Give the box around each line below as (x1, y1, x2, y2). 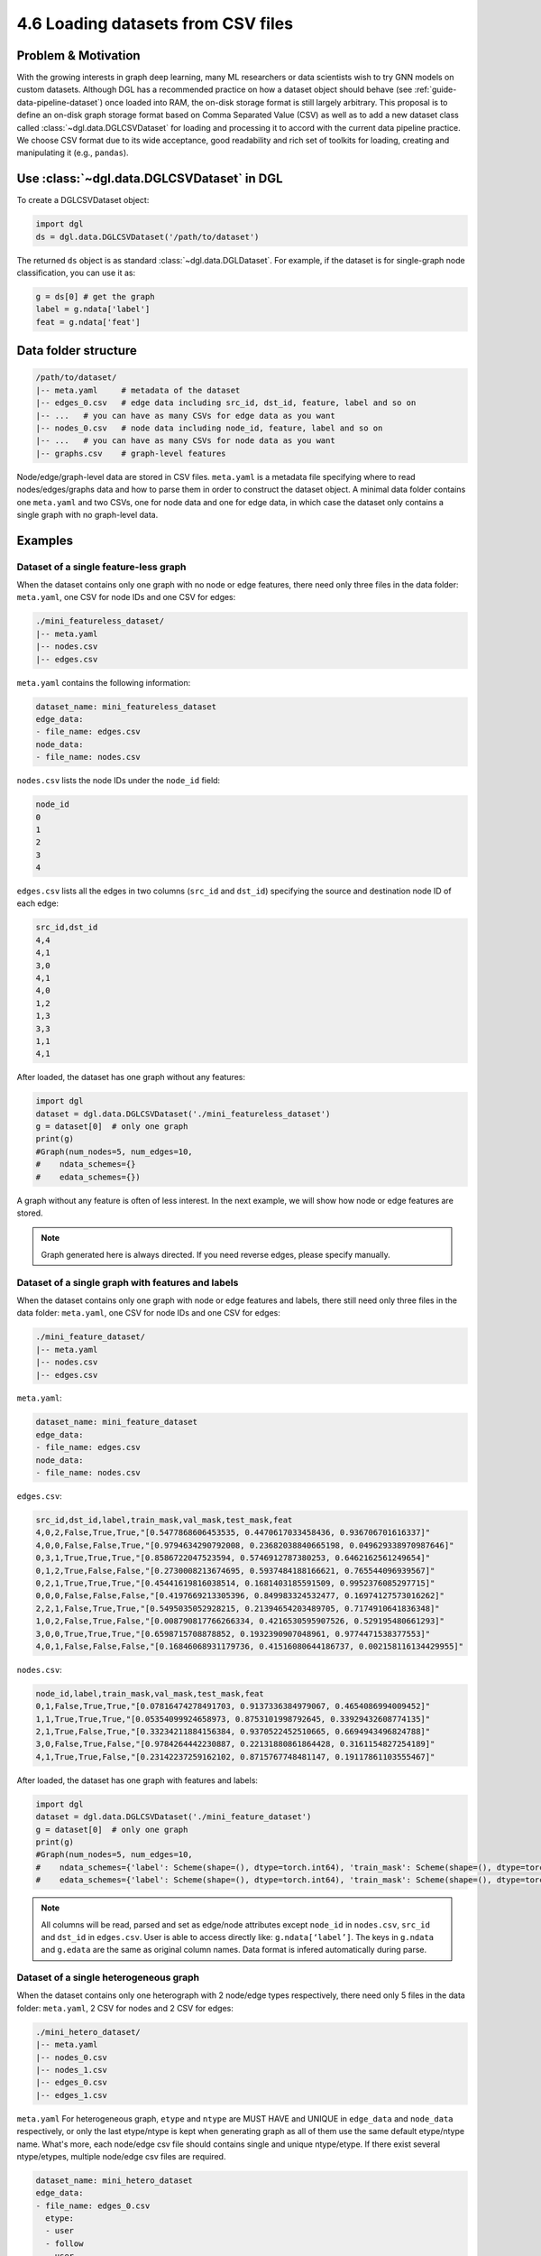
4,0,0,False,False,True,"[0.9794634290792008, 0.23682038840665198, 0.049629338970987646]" (35, 1539, 454, 1550)
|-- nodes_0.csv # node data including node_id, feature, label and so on (35, 422, 383, 433)
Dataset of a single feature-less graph (16, 560, 187, 573)
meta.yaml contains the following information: (16, 677, 191, 688)
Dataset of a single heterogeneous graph (16, 1972, 200, 1984)
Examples (16, 532, 74, 548)
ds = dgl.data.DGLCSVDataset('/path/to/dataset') (35, 231, 260, 242)
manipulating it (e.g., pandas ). (16, 147, 130, 158)
